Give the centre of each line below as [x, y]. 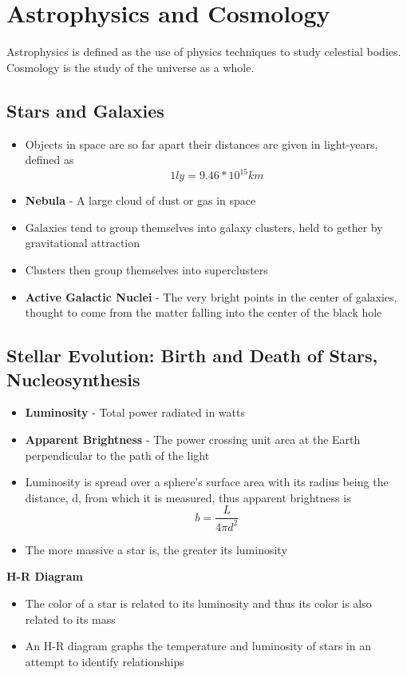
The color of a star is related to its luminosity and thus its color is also [198, 603]
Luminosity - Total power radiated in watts [135, 412]
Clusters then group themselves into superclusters [146, 269]
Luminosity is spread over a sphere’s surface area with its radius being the [207, 482]
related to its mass [70, 619]
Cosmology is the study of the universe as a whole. [130, 67]
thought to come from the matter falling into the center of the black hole [203, 312]
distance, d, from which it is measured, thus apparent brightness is [188, 497]
